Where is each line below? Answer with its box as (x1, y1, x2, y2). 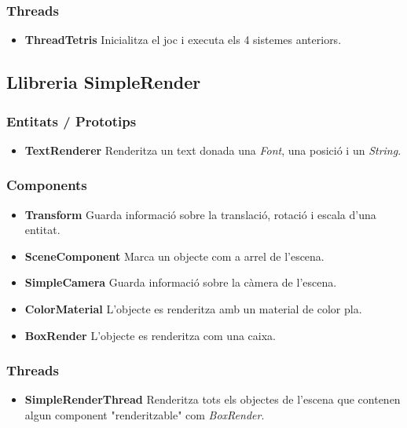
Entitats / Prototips (6, 111, 137, 130)
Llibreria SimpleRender (6, 70, 201, 94)
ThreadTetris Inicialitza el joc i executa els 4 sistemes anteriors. (24, 31, 342, 48)
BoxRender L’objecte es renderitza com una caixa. (24, 327, 276, 343)
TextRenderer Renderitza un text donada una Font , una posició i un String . (24, 141, 401, 158)
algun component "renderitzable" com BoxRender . (24, 407, 265, 423)
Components (6, 175, 87, 195)
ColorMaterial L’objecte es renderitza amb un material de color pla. (24, 301, 362, 316)
